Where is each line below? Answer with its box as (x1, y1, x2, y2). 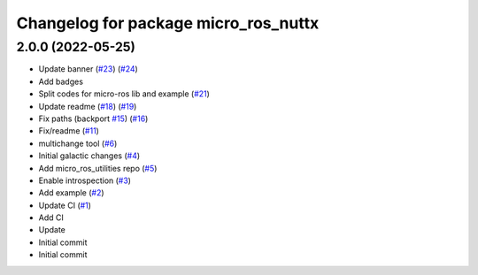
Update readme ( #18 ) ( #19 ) (38, 101, 137, 111)
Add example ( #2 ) (38, 187, 105, 198)
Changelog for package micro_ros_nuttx (16, 13, 320, 33)
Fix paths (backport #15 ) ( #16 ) (38, 113, 149, 124)
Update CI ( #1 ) (38, 200, 92, 210)
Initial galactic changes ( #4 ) (38, 150, 141, 161)
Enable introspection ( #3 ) (38, 175, 132, 186)
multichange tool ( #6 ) (38, 138, 118, 149)
